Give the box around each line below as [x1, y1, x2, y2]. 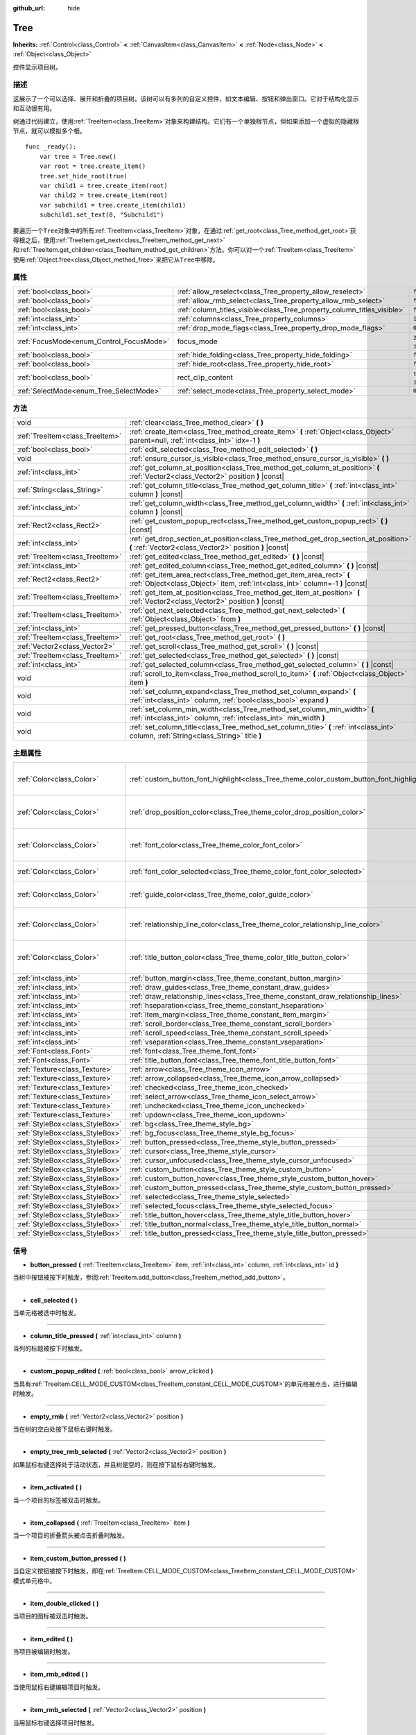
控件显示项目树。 [12, 62, 62, 71]
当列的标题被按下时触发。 [12, 1344, 86, 1353]
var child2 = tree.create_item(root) [39, 192, 168, 199]
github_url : [12, 4, 45, 12]
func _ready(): [25, 143, 77, 151]
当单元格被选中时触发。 [12, 1309, 80, 1317]
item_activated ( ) [30, 1483, 83, 1491]
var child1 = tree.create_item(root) [39, 181, 168, 189]
